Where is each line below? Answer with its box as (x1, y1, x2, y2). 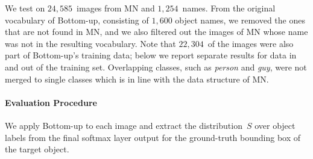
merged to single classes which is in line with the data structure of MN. (5, 72, 269, 85)
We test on (5, 2, 45, 14)
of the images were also (207, 37, 294, 49)
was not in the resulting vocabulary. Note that (5, 37, 176, 49)
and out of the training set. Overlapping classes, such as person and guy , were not (5, 60, 307, 73)
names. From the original (182, 2, 276, 14)
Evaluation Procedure (5, 96, 97, 108)
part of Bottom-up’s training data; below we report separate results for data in (5, 49, 297, 61)
